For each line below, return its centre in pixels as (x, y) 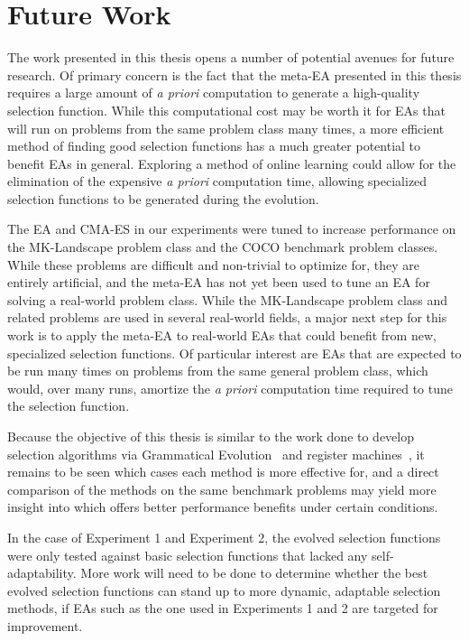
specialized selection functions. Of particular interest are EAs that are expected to (234, 353)
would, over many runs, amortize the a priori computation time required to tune (230, 388)
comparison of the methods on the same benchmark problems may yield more (222, 489)
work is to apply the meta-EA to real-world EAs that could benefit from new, (222, 335)
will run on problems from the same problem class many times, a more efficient (226, 128)
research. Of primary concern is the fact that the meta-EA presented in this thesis (234, 74)
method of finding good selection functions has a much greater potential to (214, 146)
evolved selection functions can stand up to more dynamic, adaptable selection (224, 590)
